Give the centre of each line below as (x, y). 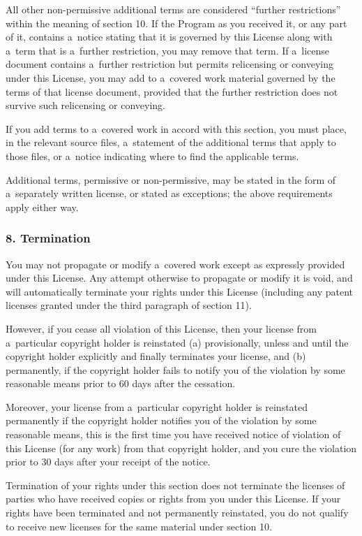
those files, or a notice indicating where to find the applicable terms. (152, 155)
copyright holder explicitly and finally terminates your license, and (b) (156, 356)
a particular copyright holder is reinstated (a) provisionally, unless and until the (177, 342)
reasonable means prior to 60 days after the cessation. (121, 383)
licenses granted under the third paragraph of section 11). (129, 305)
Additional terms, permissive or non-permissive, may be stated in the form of (171, 179)
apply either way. (42, 207)
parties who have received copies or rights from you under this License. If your (173, 499)
